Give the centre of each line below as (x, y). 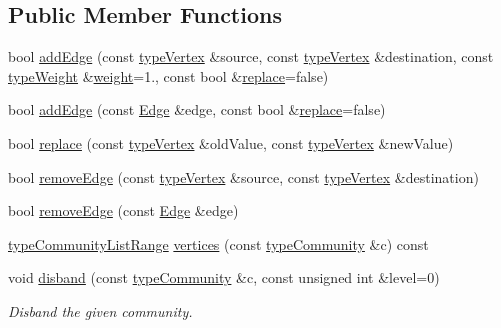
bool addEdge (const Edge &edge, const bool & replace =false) (197, 109)
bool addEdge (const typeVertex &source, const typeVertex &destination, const (251, 56)
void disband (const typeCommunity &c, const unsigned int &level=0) (224, 277)
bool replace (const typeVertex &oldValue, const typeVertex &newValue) (231, 142)
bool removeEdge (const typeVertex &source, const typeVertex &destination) (243, 176)
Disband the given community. (100, 310)
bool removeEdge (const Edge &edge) (123, 210)
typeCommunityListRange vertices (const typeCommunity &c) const (218, 243)
